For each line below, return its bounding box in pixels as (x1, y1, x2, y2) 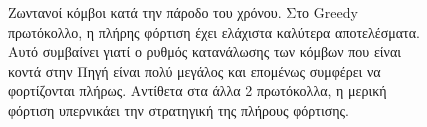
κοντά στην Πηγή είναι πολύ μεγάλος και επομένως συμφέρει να (8, 60, 381, 81)
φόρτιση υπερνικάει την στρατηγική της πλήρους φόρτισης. (8, 99, 349, 120)
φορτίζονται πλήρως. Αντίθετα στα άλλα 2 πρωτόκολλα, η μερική (8, 80, 387, 101)
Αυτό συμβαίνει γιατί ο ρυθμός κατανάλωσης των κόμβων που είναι (8, 41, 402, 62)
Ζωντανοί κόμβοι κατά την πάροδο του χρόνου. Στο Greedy (8, 2, 358, 22)
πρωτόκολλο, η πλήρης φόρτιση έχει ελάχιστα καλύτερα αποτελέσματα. (8, 21, 420, 42)
